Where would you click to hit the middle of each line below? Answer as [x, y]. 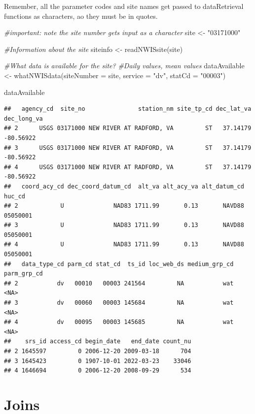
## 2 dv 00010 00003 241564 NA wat [119, 283]
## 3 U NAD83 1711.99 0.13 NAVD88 [124, 225]
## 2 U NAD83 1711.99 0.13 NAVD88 [124, 206]
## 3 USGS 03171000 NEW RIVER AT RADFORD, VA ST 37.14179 [128, 148]
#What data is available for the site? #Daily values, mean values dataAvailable [124, 66]
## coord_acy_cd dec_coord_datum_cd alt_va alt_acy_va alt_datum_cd [124, 186]
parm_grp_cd [23, 274]
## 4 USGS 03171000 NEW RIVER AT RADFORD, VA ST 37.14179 [128, 167]
